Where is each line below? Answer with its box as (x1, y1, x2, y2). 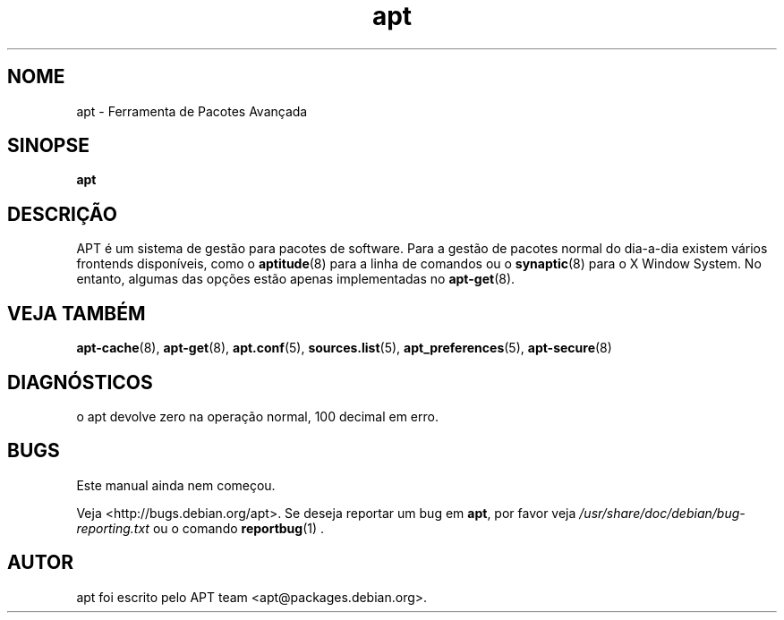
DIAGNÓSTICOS (7, 370, 153, 394)
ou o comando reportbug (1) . (152, 520, 325, 536)
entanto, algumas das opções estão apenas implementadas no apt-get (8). (76, 271, 516, 287)
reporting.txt (76, 520, 149, 536)
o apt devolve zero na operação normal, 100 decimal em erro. (76, 408, 439, 424)
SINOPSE (7, 134, 89, 157)
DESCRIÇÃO (7, 202, 117, 225)
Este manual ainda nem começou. (76, 477, 276, 493)
